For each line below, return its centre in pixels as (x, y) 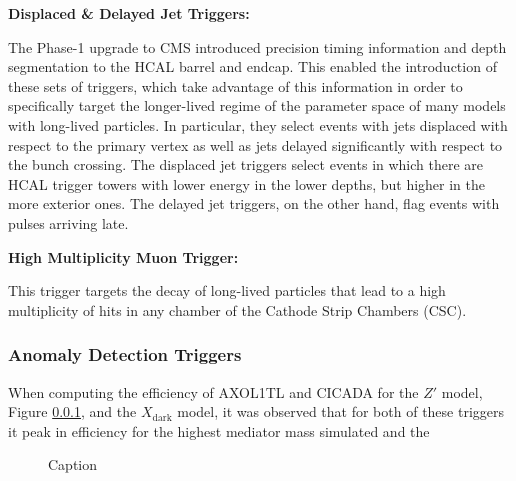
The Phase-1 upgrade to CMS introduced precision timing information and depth (257, 46)
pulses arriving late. (68, 222)
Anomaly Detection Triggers (125, 354)
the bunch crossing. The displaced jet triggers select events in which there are (246, 164)
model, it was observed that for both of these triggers (341, 411)
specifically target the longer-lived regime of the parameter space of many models (257, 105)
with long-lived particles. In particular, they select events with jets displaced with (258, 124)
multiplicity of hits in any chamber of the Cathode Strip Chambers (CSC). (237, 309)
